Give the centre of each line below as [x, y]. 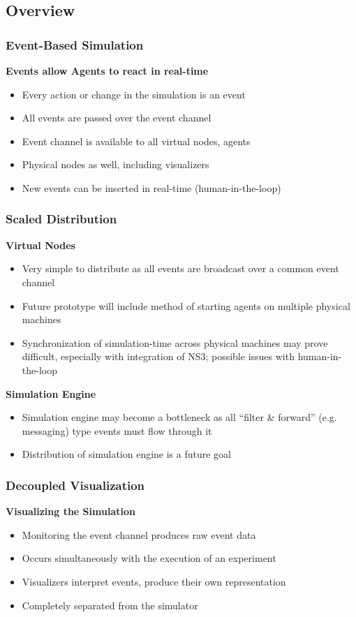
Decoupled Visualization [75, 485]
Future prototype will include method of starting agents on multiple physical [186, 305]
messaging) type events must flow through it [117, 430]
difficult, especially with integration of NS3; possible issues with [158, 356]
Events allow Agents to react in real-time [107, 70]
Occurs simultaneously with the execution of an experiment [149, 558]
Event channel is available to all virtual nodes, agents [136, 141]
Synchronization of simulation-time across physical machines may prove [175, 342]
